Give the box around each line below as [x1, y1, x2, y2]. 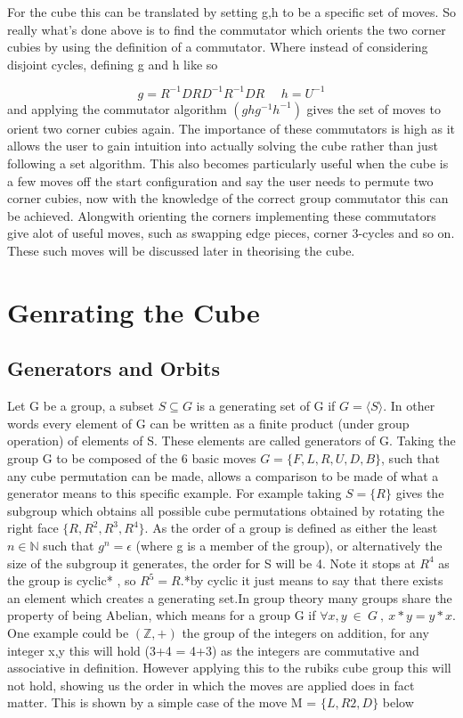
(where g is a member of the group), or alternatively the [135, 535, 443, 554]
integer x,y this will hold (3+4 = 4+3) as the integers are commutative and [7, 640, 419, 659]
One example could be [7, 623, 129, 641]
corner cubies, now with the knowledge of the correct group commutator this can [7, 189, 449, 208]
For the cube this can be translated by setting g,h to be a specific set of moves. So [7, 3, 456, 20]
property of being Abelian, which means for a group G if [7, 606, 316, 624]
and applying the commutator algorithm [7, 99, 227, 118]
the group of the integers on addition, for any [182, 623, 429, 641]
